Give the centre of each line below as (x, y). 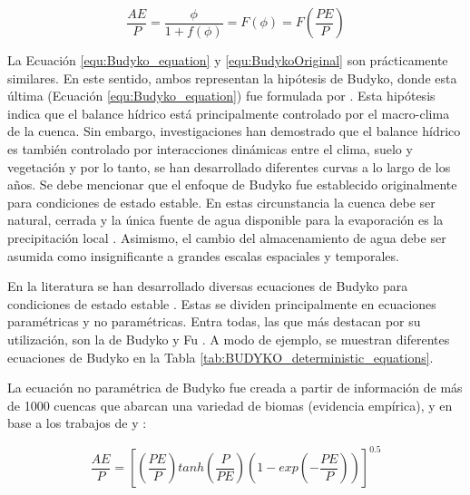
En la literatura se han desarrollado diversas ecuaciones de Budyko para (208, 286)
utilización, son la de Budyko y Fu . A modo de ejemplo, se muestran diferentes (229, 339)
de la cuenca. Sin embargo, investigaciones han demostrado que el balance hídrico (234, 131)
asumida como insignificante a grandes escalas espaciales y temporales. (203, 255)
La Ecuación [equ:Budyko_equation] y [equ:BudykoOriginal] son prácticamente (228, 60)
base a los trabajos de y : (77, 423)
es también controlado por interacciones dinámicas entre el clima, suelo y (210, 148)
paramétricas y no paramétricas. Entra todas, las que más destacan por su (214, 321)
